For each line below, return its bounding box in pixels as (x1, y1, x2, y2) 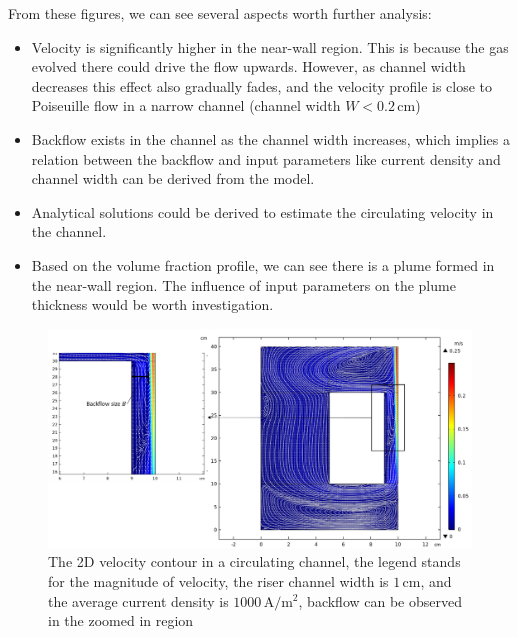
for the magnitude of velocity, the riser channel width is (48, 570, 389, 591)
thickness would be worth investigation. (31, 294, 274, 315)
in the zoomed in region (48, 610, 194, 631)
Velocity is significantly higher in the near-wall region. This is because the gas (31, 36, 509, 57)
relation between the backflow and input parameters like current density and (31, 148, 501, 169)
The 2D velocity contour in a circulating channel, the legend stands (48, 551, 461, 572)
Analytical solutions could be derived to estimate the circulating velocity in (31, 201, 494, 222)
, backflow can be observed (298, 590, 462, 611)
